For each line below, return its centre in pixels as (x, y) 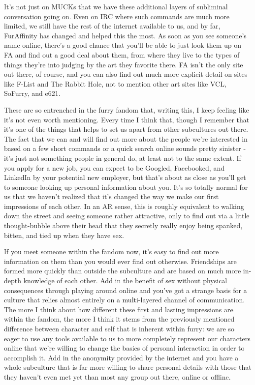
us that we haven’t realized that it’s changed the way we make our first (112, 196)
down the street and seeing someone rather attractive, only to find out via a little (127, 216)
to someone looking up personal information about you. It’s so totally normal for (126, 187)
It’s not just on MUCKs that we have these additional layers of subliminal (116, 6)
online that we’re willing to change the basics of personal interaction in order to (124, 348)
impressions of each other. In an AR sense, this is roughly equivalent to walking (124, 206)
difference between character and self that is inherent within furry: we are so (119, 328)
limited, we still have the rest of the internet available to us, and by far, (112, 26)
